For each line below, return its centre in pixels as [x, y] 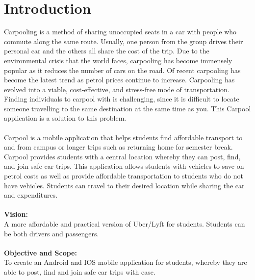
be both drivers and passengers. [51, 233]
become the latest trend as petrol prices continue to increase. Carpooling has [119, 80]
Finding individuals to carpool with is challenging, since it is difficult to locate [122, 99]
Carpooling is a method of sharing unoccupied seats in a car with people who [120, 32]
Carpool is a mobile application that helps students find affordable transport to [123, 137]
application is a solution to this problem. [65, 118]
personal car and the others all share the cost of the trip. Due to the [107, 51]
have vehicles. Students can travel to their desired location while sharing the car [124, 185]
